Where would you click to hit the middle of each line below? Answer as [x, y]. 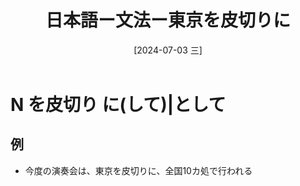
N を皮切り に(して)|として [118, 104]
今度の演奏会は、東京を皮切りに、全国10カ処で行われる [138, 170]
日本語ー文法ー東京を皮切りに [167, 20]
